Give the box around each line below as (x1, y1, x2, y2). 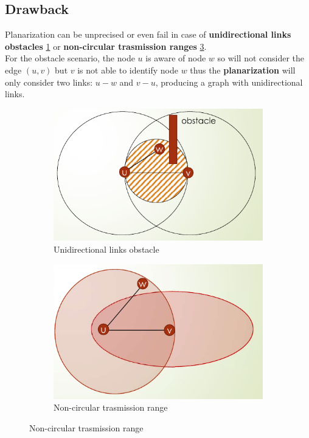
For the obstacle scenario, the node (5, 52, 135, 64)
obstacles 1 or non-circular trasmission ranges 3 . (5, 39, 207, 52)
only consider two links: (5, 75, 93, 88)
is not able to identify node (77, 63, 178, 76)
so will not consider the (217, 52, 305, 64)
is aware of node (145, 52, 206, 64)
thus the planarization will (190, 63, 296, 76)
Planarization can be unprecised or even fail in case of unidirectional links (5, 28, 291, 41)
